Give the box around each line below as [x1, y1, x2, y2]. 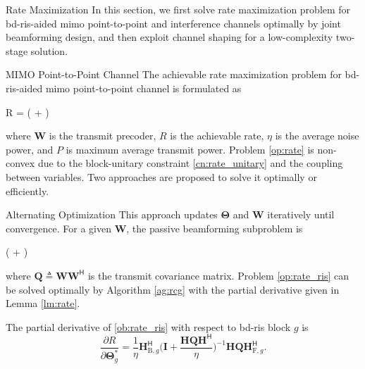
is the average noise [275, 128, 359, 143]
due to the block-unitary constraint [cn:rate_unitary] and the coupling [37, 156, 343, 170]
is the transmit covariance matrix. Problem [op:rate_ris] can [87, 268, 349, 282]
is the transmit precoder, [49, 128, 156, 143]
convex [6, 156, 35, 170]
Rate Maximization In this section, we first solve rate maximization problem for [6, 2, 351, 16]
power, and [6, 142, 54, 156]
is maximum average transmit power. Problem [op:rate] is [66, 142, 314, 156]
